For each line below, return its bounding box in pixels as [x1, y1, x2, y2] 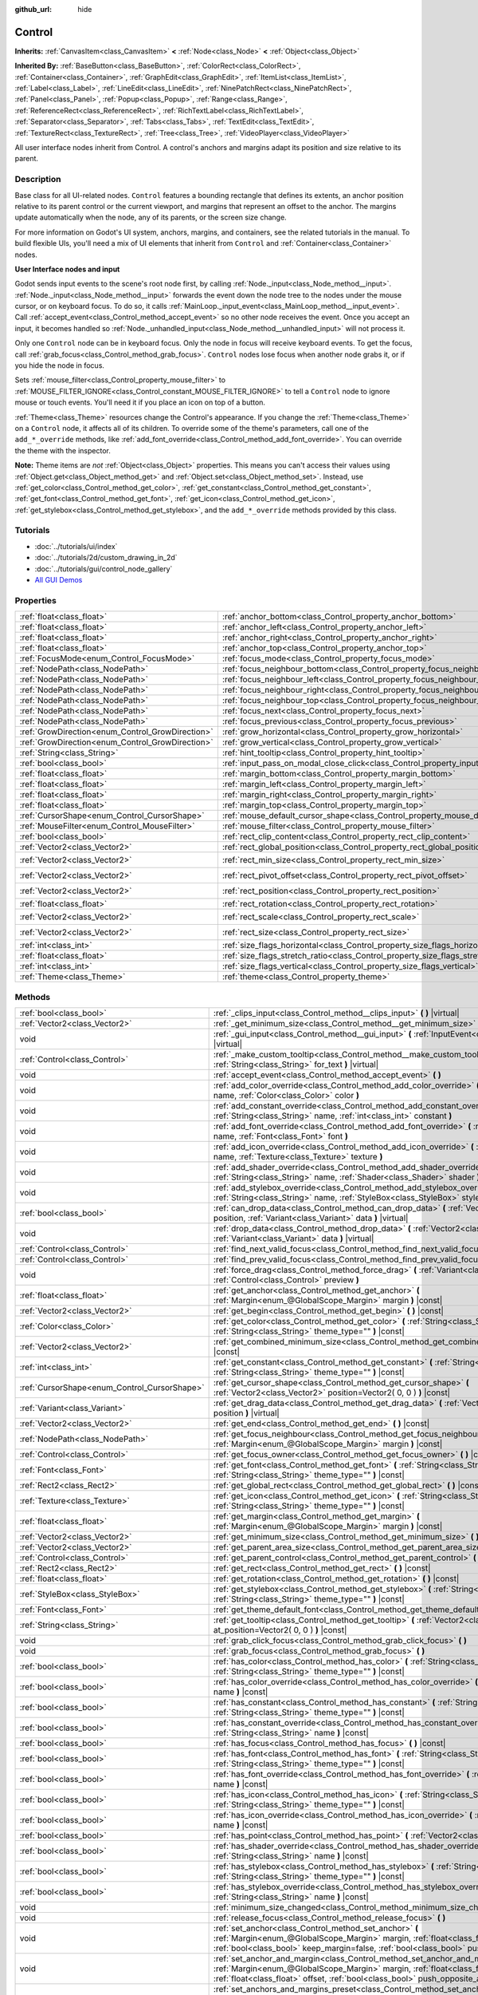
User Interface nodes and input [14, 264, 120, 274]
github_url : [14, 5, 52, 14]
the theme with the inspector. [14, 445, 111, 455]
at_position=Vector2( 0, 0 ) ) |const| [213, 1624, 347, 1635]
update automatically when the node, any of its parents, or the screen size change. [14, 212, 287, 223]
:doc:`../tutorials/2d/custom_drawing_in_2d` [34, 553, 178, 563]
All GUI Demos [34, 575, 83, 585]
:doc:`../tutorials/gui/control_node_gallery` [34, 563, 173, 574]
